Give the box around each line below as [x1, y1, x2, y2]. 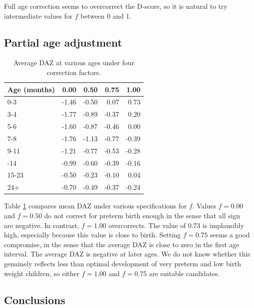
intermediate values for [4, 10, 73, 21]
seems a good [210, 230, 250, 240]
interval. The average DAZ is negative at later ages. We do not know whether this [4, 249, 251, 259]
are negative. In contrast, [4, 220, 79, 230]
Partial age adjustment [4, 34, 123, 50]
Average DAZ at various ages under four [13, 57, 134, 68]
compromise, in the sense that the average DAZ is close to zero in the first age [4, 239, 239, 249]
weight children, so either [4, 268, 79, 278]
